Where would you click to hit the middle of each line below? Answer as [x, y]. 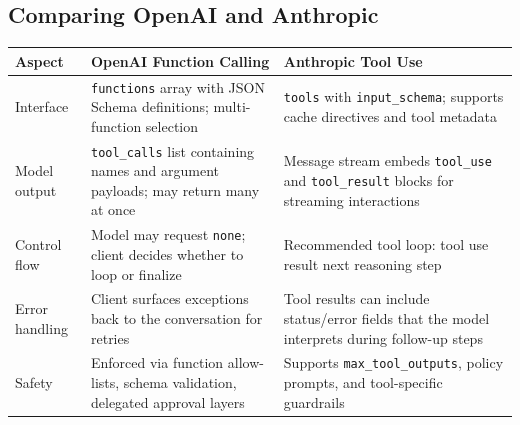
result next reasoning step [362, 263]
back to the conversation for [176, 318]
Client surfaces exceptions [169, 298]
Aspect [39, 60]
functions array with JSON [177, 86]
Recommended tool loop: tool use [386, 244]
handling [41, 327]
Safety [34, 382]
